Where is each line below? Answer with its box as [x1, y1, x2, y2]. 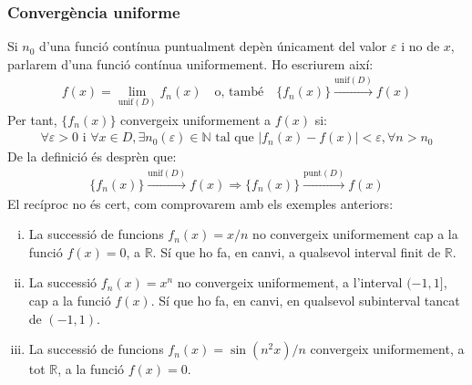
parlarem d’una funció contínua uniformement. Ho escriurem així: [7, 54, 374, 73]
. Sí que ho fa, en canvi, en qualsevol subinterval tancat [150, 291, 460, 310]
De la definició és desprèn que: [7, 147, 177, 166]
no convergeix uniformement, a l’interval [177, 273, 403, 292]
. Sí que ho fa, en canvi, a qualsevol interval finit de [152, 242, 441, 261]
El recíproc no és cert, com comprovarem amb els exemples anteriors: [7, 193, 394, 213]
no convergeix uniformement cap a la [252, 224, 458, 244]
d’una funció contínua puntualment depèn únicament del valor [39, 36, 387, 56]
